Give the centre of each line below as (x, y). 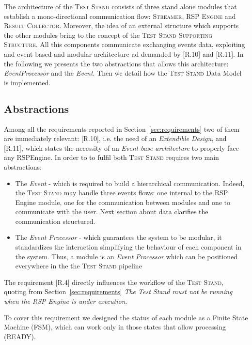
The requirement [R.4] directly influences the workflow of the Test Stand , (114, 282)
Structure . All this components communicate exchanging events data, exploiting (125, 44)
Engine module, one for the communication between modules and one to (123, 202)
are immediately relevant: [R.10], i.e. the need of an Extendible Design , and (115, 138)
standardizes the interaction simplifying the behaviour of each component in (128, 247)
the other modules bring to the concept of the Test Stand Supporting (108, 35)
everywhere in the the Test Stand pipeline (79, 266)
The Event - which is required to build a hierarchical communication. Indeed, (130, 183)
